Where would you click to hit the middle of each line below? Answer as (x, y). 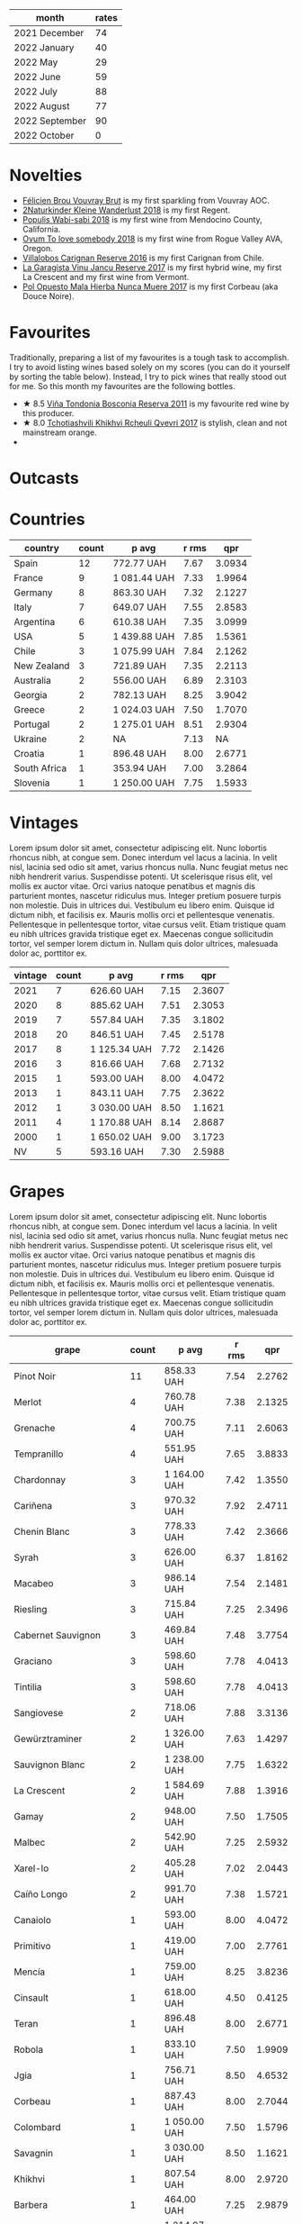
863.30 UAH (140, 592)
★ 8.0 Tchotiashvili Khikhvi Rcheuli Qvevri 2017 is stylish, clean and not (155, 422)
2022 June (37, 77)
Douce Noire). (48, 295)
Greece (29, 709)
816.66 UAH (116, 1064)
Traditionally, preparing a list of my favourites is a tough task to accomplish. (149, 357)
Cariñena (33, 1505)
